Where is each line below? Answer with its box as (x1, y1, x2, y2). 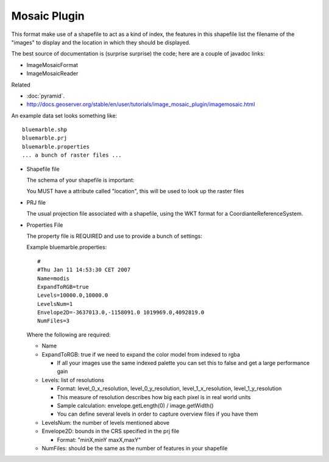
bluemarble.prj (22, 135, 68, 141)
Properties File (26, 221, 63, 229)
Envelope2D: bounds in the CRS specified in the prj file (41, 427, 180, 435)
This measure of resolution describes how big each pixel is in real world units (57, 393, 251, 400)
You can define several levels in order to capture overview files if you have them (57, 410, 258, 418)
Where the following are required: (26, 331, 111, 338)
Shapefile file (26, 165, 60, 172)
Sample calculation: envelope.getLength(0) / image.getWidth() (57, 402, 214, 409)
